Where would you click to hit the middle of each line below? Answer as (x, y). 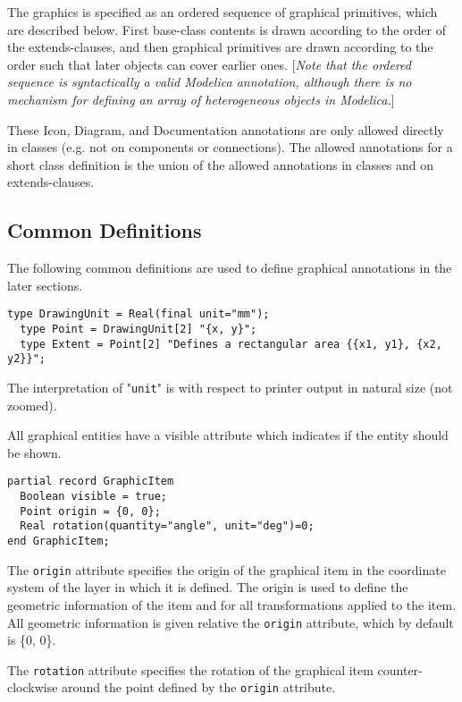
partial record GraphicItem (91, 482)
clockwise (33, 687)
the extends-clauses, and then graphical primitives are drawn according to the (220, 47)
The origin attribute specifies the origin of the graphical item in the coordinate (227, 569)
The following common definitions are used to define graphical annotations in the (230, 268)
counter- (400, 669)
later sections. (45, 285)
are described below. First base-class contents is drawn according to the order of (227, 29)
